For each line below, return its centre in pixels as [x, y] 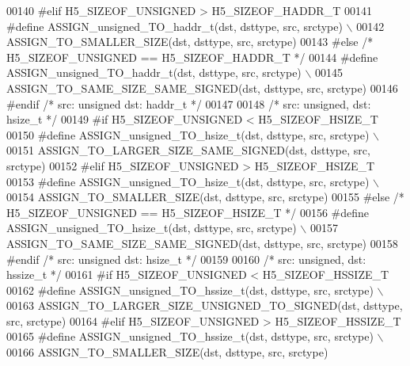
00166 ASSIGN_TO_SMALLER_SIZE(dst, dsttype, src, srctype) [167, 352]
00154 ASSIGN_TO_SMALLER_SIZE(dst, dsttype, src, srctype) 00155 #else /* [205, 197]
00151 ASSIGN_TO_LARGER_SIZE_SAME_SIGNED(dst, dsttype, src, [188, 150]
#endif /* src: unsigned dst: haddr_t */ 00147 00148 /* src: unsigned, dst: [189, 103]
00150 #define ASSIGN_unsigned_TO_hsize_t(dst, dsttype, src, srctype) [188, 134]
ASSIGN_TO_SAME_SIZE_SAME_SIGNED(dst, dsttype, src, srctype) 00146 [202, 88]
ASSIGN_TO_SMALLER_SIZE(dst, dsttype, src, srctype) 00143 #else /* [190, 42]
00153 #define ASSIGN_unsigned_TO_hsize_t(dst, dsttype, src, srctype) [188, 181]
